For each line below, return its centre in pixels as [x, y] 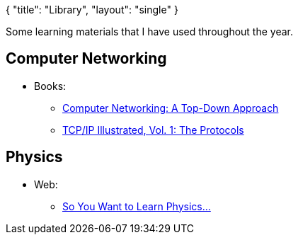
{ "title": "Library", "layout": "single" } [92, 10]
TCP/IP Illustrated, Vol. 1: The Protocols [153, 130]
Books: [50, 86]
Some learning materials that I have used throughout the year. [150, 32]
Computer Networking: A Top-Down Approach [171, 108]
